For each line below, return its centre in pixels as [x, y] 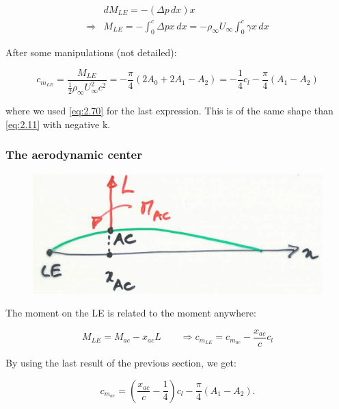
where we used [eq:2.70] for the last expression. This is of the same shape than [169, 111]
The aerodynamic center [74, 154]
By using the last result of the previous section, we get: [121, 362]
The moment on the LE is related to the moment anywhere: [131, 313]
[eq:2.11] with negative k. [58, 124]
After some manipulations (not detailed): [91, 52]
